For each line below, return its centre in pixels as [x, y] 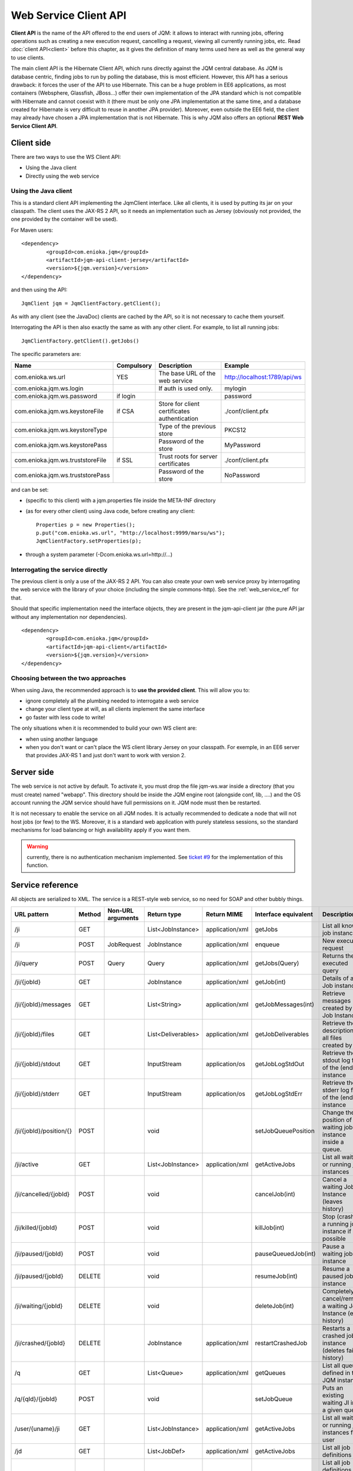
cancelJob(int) [275, 1194]
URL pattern [31, 914]
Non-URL [121, 910]
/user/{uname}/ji [37, 1429]
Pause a [333, 1246]
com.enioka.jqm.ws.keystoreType [61, 430]
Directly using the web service [62, 176]
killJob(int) [270, 1227]
